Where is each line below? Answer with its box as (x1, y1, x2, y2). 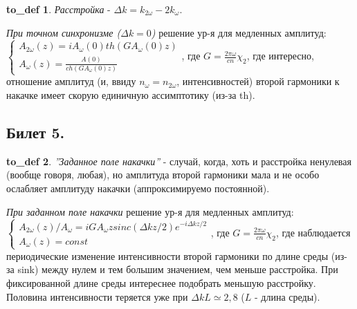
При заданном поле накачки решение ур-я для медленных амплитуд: (6, 204, 294, 218)
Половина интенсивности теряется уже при (6, 289, 188, 303)
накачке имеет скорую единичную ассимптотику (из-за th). (6, 87, 255, 102)
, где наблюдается (276, 225, 351, 239)
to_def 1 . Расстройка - (6, 2, 111, 16)
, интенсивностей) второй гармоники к (176, 74, 340, 88)
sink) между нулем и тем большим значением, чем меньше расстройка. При (17, 262, 338, 277)
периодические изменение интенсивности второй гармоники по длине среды (6, 248, 329, 263)
